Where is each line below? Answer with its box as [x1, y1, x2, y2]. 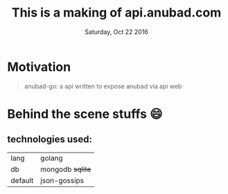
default [10, 175, 34, 185]
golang [40, 153, 64, 163]
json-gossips [40, 175, 85, 185]
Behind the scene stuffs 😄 [7, 106, 163, 122]
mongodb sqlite [40, 164, 91, 174]
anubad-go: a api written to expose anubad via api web [24, 81, 182, 90]
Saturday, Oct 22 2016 [84, 28, 149, 36]
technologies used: [7, 133, 92, 146]
